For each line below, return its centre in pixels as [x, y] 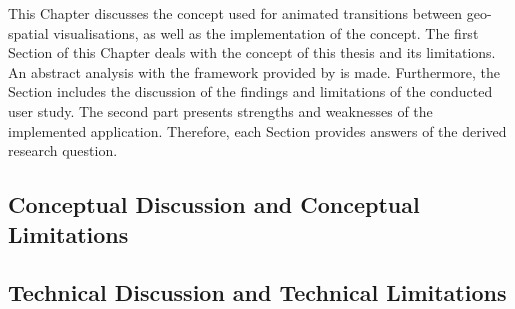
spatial [28, 32]
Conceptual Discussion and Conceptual [214, 204]
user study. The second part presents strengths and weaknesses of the [220, 110]
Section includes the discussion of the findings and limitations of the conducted [250, 91]
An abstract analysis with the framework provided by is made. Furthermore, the [254, 71]
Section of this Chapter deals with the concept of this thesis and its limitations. [252, 52]
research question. [63, 150]
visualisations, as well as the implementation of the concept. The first [266, 32]
